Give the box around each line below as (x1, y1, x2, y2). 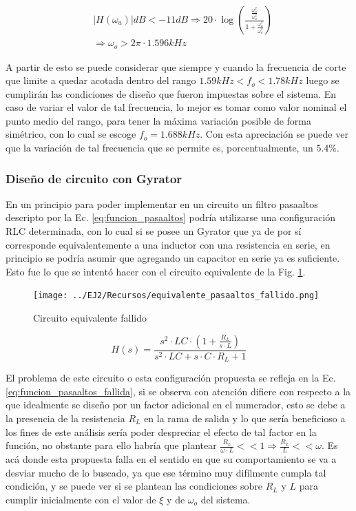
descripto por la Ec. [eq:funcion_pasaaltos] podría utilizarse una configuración (6, 210, 336, 225)
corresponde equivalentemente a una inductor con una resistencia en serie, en (6, 237, 331, 251)
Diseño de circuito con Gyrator (6, 169, 182, 187)
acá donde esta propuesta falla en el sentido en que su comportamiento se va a (6, 451, 337, 466)
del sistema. (200, 492, 251, 506)
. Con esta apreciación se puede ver (200, 127, 348, 141)
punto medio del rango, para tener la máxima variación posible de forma (6, 113, 312, 127)
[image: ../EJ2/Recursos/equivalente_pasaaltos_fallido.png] (33, 291, 320, 301)
